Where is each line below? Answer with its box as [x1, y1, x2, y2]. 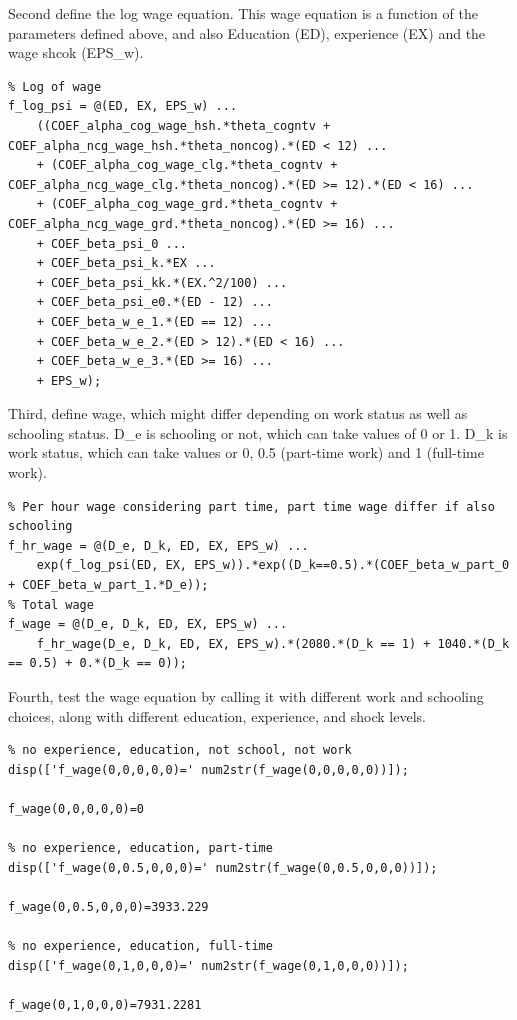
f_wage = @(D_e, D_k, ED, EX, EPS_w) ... [8, 617, 288, 632]
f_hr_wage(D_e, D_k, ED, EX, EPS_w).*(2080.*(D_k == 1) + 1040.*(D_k [36, 636, 510, 651]
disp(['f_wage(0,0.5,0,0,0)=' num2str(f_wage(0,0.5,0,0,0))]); [8, 860, 438, 875]
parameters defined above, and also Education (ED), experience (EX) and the [8, 22, 486, 43]
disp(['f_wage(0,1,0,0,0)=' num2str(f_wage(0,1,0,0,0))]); [8, 958, 409, 973]
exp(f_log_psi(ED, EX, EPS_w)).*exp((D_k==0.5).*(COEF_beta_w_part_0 [36, 558, 510, 573]
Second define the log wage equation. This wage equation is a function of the [8, 3, 478, 23]
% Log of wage [8, 79, 102, 94]
